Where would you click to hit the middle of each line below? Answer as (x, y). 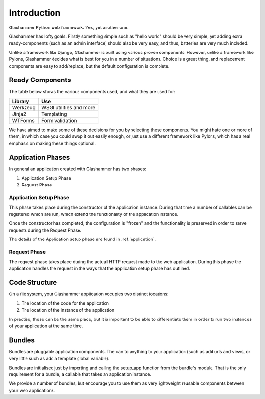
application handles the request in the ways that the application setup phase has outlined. (100, 268)
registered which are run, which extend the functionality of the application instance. (94, 214)
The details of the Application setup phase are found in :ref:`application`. (82, 239)
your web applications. (32, 390)
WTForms (23, 120)
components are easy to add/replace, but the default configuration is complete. (89, 66)
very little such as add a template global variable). (59, 359)
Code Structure (33, 282)
